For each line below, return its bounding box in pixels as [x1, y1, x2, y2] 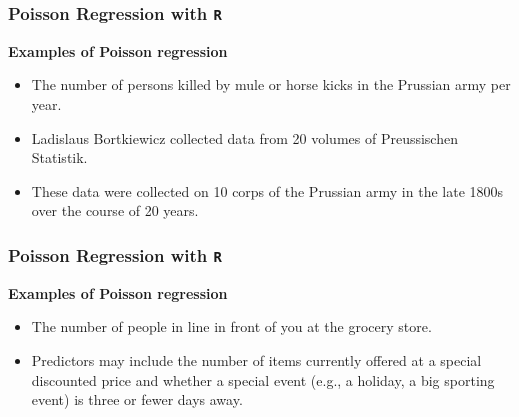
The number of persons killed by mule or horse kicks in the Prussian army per [31, 74, 511, 95]
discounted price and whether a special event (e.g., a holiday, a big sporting [31, 369, 495, 390]
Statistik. [31, 147, 88, 168]
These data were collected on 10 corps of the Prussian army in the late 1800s [31, 180, 504, 201]
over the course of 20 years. [31, 200, 199, 221]
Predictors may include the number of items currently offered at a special [31, 349, 482, 370]
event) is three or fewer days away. [31, 389, 243, 410]
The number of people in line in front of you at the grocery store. [31, 316, 432, 337]
